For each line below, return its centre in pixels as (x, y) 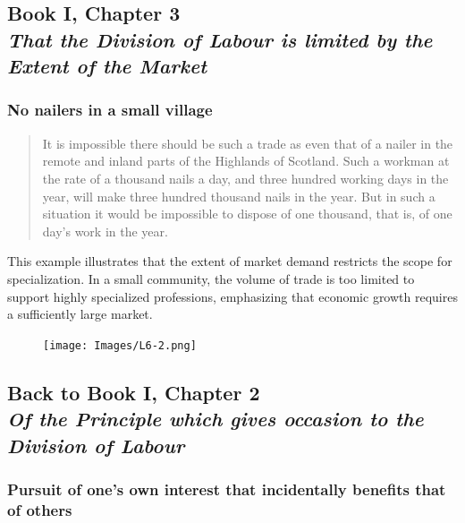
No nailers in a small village (110, 110)
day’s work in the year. (105, 231)
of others (40, 509)
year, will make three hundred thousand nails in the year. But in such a (239, 196)
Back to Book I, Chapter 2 (134, 392)
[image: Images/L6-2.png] (120, 345)
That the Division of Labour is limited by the (220, 39)
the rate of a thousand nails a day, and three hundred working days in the (245, 178)
